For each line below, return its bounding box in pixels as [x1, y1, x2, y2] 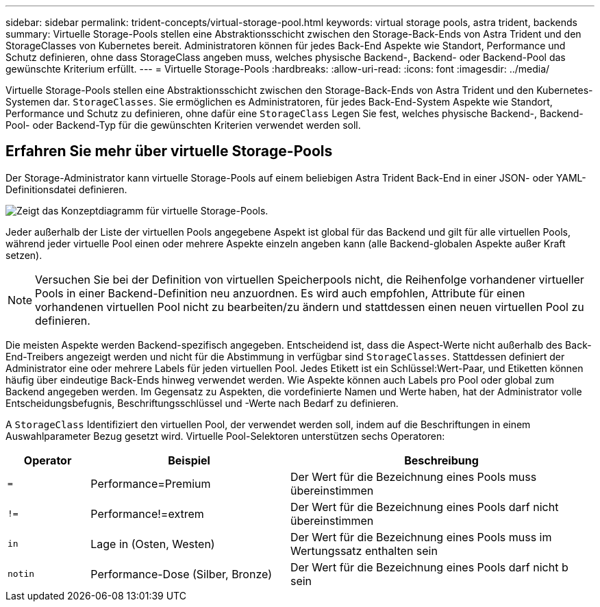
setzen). [5, 249, 42, 261]
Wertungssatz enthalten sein [290, 543, 438, 558]
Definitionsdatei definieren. [5, 183, 127, 195]
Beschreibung [404, 453, 479, 467]
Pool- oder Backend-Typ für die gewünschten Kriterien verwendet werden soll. [5, 119, 361, 131]
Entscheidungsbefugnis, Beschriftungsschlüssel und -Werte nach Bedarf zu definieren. [5, 397, 399, 409]
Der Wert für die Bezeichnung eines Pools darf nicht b [290, 560, 568, 574]
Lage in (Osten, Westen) [90, 536, 215, 551]
